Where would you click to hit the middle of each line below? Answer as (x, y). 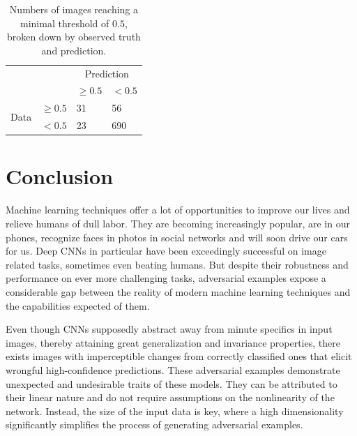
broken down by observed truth (74, 37)
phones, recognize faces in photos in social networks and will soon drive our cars (177, 237)
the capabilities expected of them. (78, 305)
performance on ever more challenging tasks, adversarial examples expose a (166, 278)
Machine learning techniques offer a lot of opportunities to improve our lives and (178, 210)
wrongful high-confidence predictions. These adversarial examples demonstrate (173, 369)
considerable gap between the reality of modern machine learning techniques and (178, 291)
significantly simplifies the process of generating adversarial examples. (154, 424)
